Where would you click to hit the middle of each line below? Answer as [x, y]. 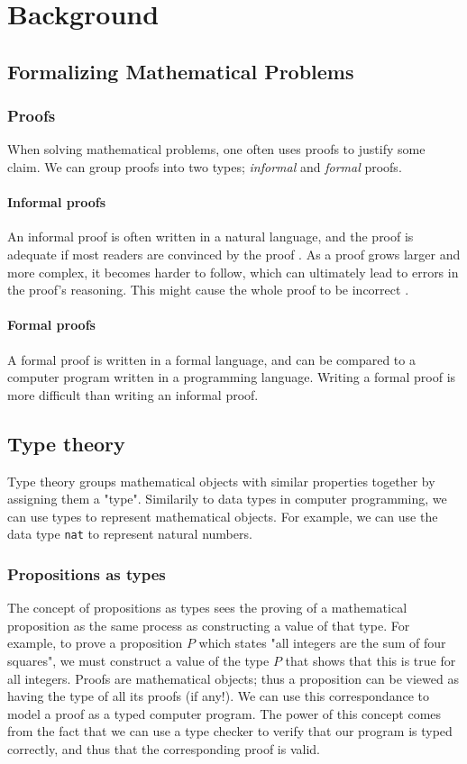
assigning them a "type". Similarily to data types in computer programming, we [227, 499]
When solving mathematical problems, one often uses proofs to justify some [216, 149]
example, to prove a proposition [95, 643]
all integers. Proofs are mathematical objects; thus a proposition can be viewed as [233, 678]
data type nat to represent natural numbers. [130, 534]
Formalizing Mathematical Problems [181, 71]
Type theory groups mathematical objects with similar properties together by [221, 481]
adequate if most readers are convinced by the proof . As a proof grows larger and [234, 254]
